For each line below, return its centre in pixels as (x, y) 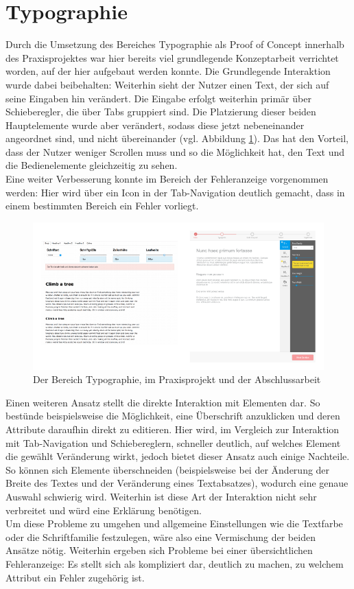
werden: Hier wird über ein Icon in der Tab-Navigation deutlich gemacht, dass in (175, 192)
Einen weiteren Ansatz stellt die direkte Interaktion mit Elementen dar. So (163, 402)
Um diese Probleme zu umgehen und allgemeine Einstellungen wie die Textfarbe (174, 523)
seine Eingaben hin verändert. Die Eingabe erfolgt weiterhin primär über (158, 98)
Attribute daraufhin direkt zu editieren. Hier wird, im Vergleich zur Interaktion (173, 429)
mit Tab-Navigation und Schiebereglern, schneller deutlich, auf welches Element (173, 442)
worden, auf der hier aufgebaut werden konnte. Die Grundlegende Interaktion (168, 71)
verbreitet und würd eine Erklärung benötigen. (104, 510)
